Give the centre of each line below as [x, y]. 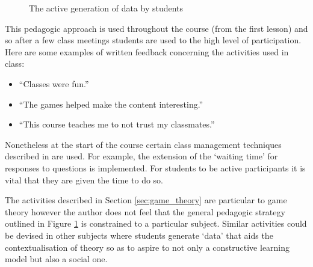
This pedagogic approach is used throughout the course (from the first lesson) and [156, 28]
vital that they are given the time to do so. [84, 180]
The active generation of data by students [106, 8]
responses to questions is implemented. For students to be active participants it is [155, 167]
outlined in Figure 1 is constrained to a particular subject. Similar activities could [156, 223]
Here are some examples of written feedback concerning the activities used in [147, 51]
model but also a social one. [56, 259]
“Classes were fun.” [54, 83]
